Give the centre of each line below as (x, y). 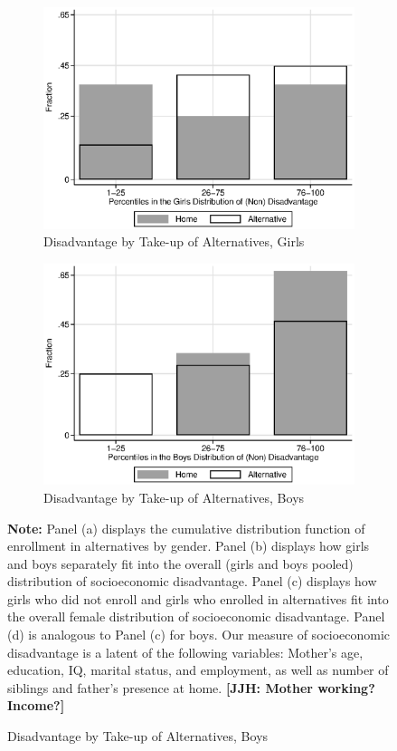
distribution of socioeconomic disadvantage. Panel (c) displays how (192, 581)
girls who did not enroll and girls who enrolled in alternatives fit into (198, 598)
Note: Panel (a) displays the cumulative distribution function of (186, 528)
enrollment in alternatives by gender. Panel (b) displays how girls (189, 546)
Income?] (36, 705)
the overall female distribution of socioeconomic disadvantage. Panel (196, 616)
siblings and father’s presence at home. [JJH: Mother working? (191, 687)
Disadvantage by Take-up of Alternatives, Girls (174, 241)
